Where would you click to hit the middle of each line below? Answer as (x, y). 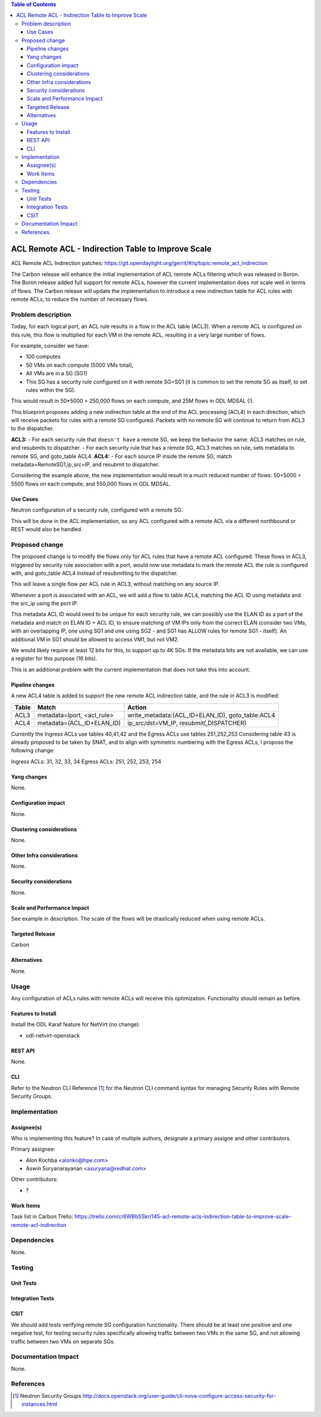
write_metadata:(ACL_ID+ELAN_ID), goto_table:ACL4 (202, 715)
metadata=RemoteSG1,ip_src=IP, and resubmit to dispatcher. (85, 465)
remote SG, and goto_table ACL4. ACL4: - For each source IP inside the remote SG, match (121, 456)
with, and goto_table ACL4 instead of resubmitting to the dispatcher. (95, 573)
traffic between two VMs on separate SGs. (63, 1341)
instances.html (40, 1404)
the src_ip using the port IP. (45, 603)
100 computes (43, 357)
